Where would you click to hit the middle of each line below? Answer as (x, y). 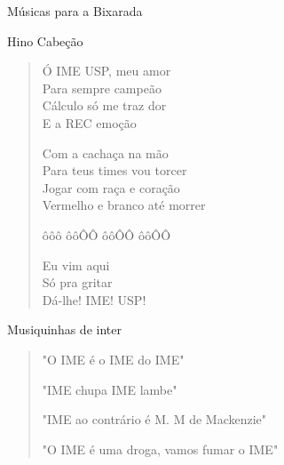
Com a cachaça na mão (105, 152)
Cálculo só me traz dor (104, 105)
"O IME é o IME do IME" (113, 359)
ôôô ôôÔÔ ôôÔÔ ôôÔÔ (106, 234)
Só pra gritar (77, 282)
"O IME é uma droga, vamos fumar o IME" (160, 449)
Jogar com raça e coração (111, 187)
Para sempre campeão (102, 88)
